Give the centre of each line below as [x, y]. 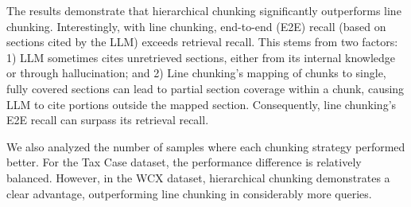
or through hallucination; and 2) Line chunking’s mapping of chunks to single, [196, 73]
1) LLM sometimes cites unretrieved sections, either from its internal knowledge [201, 57]
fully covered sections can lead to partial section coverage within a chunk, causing [205, 88]
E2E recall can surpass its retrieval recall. [108, 120]
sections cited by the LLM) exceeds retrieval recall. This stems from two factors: [202, 42]
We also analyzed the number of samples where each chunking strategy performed [206, 146]
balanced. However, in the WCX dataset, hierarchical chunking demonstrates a [198, 177]
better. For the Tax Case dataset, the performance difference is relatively [184, 162]
